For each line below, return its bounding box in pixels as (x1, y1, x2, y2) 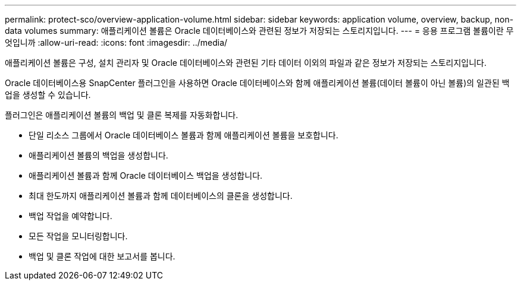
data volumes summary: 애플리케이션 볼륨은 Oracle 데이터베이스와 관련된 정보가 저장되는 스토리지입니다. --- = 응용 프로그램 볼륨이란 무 (5, 26, 514, 36)
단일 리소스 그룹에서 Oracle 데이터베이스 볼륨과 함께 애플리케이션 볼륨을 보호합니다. (29, 130, 338, 140)
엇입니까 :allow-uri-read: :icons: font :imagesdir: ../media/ (5, 37, 228, 47)
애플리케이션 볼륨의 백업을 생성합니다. (29, 150, 168, 160)
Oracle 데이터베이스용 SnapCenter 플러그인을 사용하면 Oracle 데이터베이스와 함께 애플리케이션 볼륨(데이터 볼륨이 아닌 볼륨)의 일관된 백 (5, 78, 510, 88)
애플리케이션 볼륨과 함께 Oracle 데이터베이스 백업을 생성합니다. (29, 170, 263, 180)
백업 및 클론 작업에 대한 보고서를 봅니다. (29, 251, 175, 261)
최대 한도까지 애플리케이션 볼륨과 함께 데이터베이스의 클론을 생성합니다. (29, 191, 293, 201)
